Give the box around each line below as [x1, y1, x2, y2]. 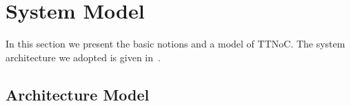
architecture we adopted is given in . [6, 50, 161, 64]
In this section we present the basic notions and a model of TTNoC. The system [6, 36, 345, 51]
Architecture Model [6, 83, 150, 105]
